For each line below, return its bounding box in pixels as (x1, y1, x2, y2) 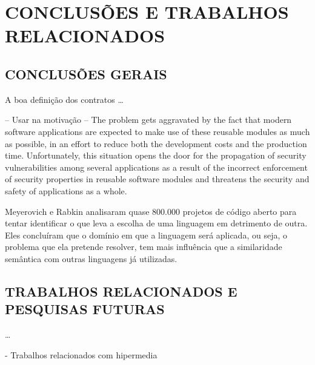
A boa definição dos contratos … (5, 93, 124, 105)
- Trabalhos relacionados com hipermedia (5, 348, 157, 361)
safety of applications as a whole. (5, 184, 127, 197)
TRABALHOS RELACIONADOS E (5, 281, 237, 300)
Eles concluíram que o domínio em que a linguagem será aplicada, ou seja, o (5, 228, 287, 241)
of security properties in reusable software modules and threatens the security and (5, 173, 310, 185)
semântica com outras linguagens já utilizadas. (5, 252, 177, 265)
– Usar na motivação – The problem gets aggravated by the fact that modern (5, 113, 292, 126)
